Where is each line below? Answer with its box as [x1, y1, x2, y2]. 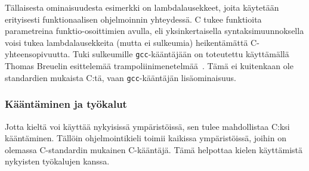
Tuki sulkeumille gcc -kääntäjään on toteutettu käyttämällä [73, 48, 289, 60]
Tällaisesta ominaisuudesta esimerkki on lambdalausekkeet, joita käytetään [5, 1, 279, 13]
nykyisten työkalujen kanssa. [5, 155, 110, 167]
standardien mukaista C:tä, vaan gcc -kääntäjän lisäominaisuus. [5, 71, 236, 83]
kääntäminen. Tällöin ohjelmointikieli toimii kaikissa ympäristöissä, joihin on [5, 132, 286, 144]
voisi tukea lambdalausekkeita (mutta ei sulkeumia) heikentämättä [5, 36, 248, 48]
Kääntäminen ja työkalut [5, 97, 127, 111]
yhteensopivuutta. [5, 48, 70, 60]
